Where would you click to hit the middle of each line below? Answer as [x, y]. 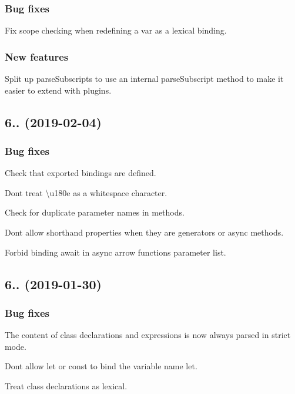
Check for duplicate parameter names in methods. [95, 212]
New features [37, 56]
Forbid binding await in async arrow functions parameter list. [115, 252]
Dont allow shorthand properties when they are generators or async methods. [144, 232]
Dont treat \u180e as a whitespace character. [86, 192]
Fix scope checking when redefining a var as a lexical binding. [116, 30]
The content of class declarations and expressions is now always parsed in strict [148, 335]
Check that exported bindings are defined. [81, 173]
